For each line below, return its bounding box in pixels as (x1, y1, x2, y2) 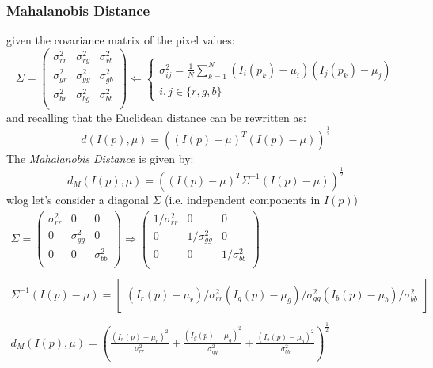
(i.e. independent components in (165, 191, 321, 207)
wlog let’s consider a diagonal (6, 191, 149, 207)
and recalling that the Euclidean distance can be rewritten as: (6, 109, 306, 125)
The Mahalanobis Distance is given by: (6, 150, 194, 166)
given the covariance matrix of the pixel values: (6, 32, 235, 48)
